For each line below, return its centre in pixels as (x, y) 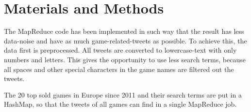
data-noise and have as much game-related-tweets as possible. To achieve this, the (125, 40)
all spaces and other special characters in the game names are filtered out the (119, 69)
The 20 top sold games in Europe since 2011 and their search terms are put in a (123, 94)
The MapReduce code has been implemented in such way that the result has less (124, 31)
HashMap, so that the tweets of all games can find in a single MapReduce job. (120, 104)
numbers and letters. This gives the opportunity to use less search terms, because (125, 59)
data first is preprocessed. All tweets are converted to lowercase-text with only (120, 50)
